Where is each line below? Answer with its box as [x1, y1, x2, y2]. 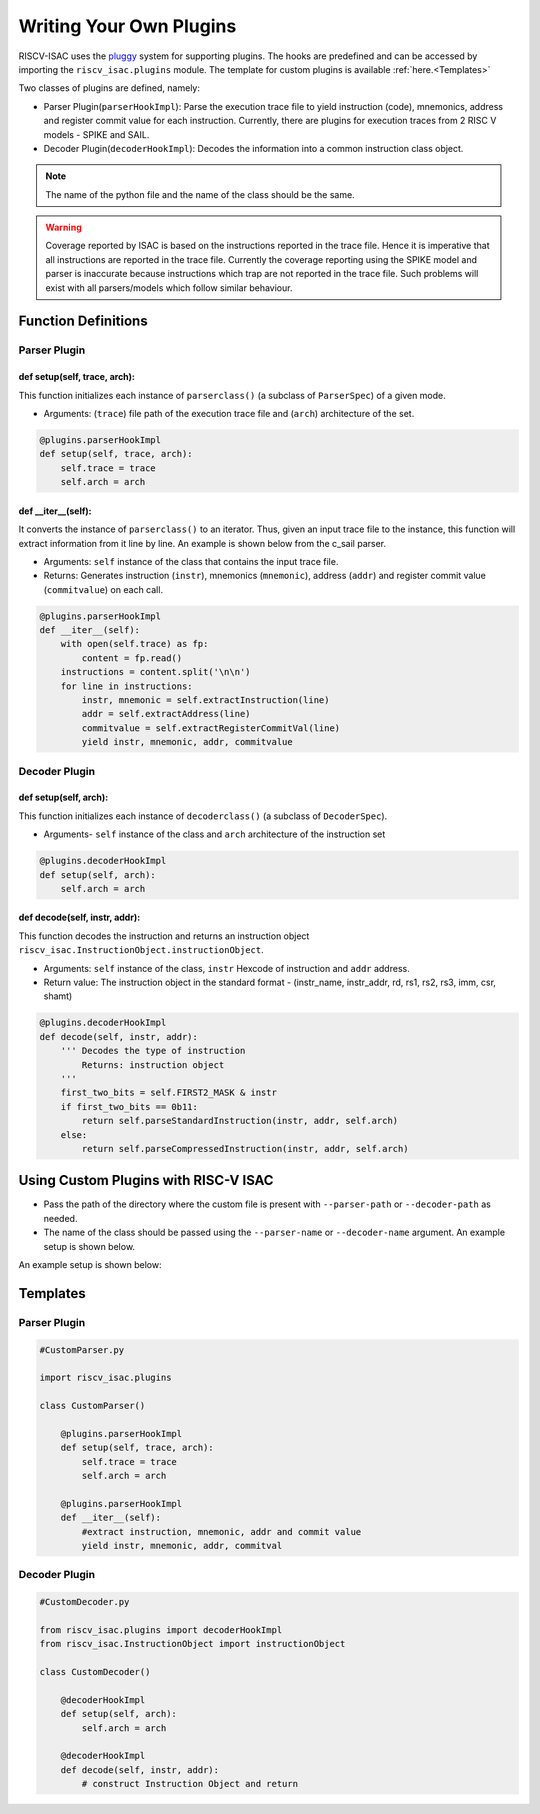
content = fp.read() [81, 652, 183, 664]
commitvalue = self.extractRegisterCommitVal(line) [81, 722, 341, 734]
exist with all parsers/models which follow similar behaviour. [45, 281, 293, 294]
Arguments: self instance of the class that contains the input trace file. [43, 555, 339, 567]
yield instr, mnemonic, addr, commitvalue [81, 736, 294, 748]
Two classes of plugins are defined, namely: [18, 82, 200, 94]
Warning [45, 221, 82, 234]
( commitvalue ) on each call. [43, 583, 164, 595]
